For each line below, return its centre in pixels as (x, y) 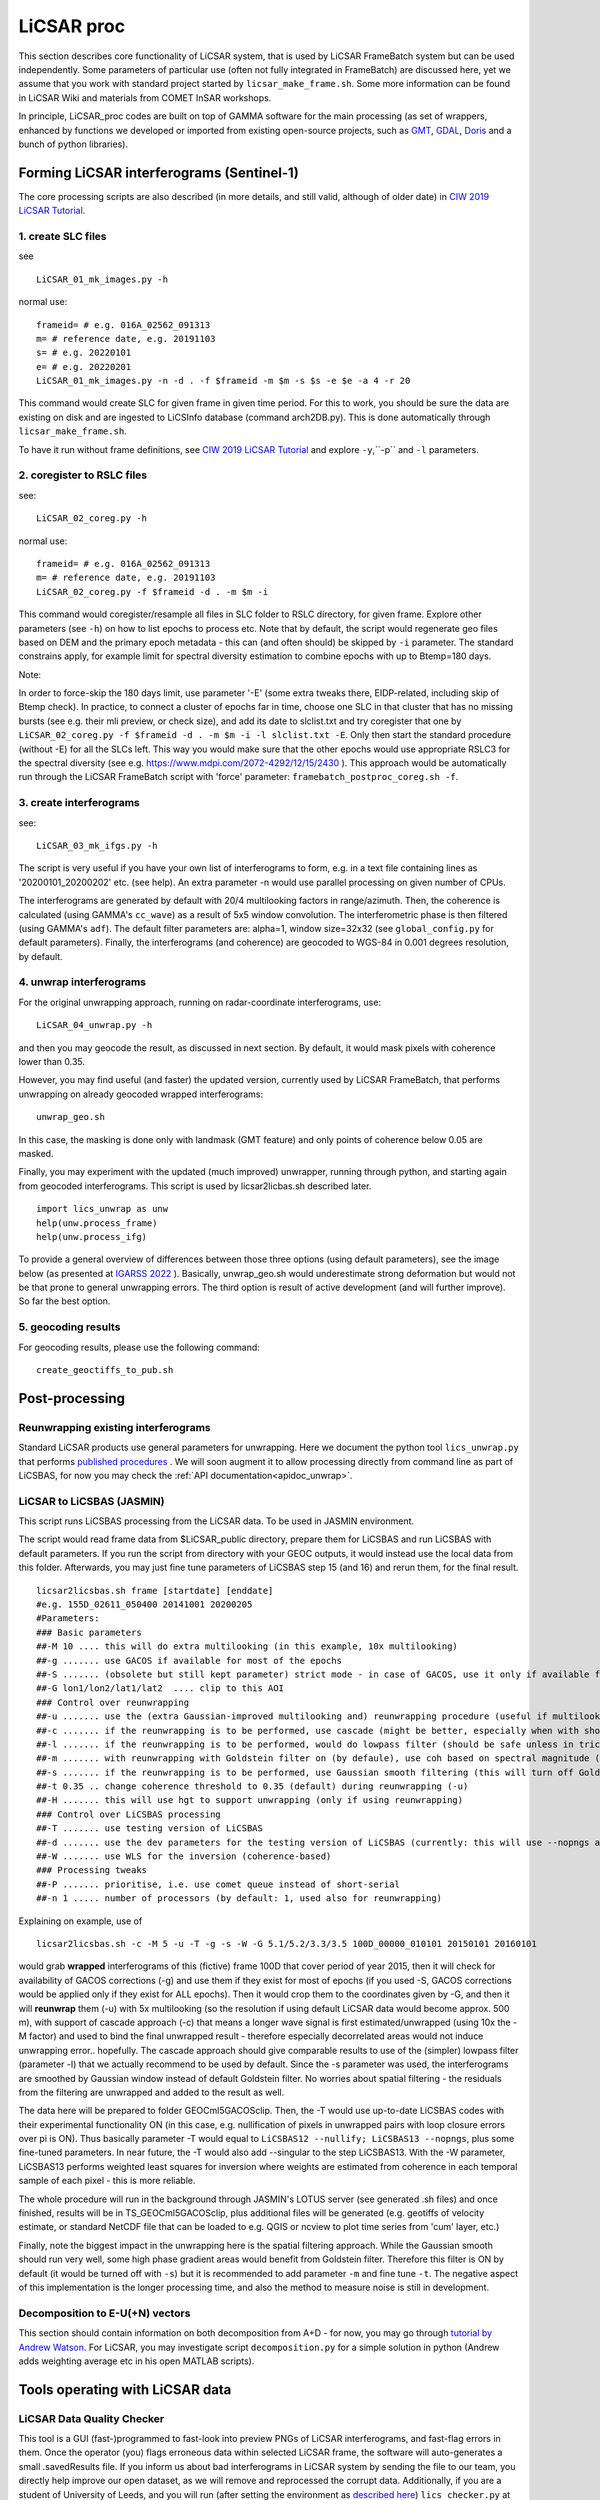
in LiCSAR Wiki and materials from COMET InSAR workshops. (145, 97)
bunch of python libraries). (73, 144)
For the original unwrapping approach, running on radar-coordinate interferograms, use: (200, 1002)
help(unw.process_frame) (97, 1223)
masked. (36, 1153)
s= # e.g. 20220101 (84, 353)
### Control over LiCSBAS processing (129, 1814)
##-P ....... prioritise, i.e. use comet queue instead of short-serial (218, 1884)
